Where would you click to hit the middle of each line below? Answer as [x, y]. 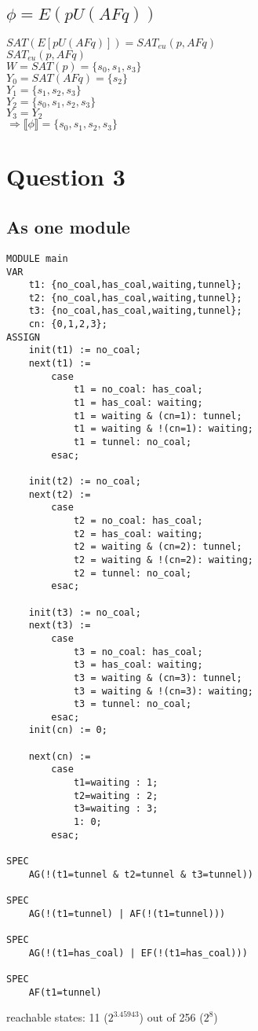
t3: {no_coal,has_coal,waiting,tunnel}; [135, 311]
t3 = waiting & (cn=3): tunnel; [158, 678]
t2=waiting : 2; [116, 795]
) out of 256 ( [171, 1017]
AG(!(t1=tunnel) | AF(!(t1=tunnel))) [127, 913]
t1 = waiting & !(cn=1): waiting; [163, 429]
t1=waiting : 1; [116, 783]
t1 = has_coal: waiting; [138, 403]
